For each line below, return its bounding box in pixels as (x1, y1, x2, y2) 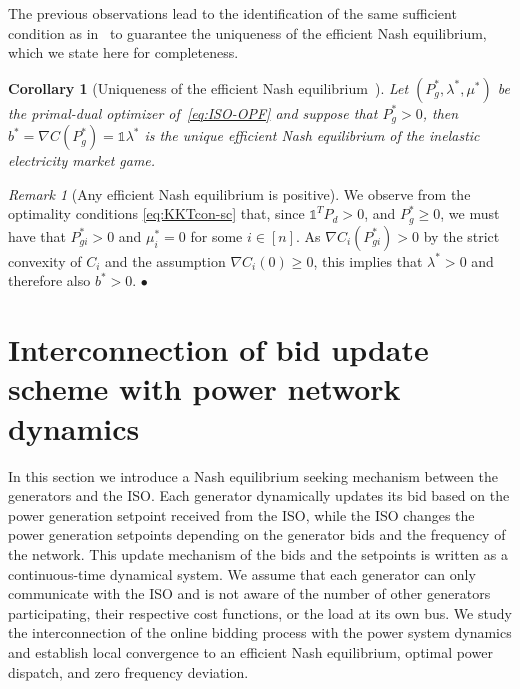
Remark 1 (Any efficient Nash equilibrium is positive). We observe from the (8, 183, 471, 204)
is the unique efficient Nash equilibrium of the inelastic (144, 125, 480, 146)
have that (8, 225, 66, 246)
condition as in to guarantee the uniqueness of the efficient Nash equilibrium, (8, 22, 487, 43)
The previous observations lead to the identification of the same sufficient (8, 3, 457, 23)
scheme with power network (8, 368, 401, 409)
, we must (440, 203, 500, 224)
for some (190, 225, 243, 246)
